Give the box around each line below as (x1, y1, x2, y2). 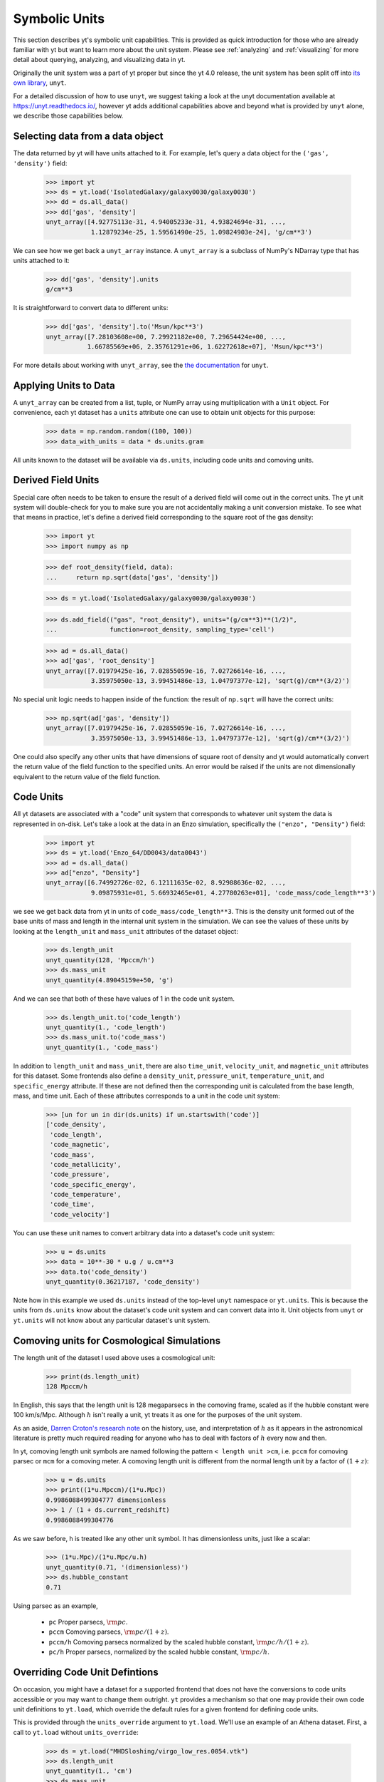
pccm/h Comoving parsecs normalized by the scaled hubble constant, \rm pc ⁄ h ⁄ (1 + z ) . (48, 1637, 309, 1646)
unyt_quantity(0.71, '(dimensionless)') (46, 1563, 188, 1571)
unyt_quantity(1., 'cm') (46, 1767, 133, 1775)
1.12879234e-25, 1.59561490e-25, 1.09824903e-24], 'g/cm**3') (90, 228, 313, 236)
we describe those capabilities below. (13, 111, 124, 120)
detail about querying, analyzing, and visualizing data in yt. (13, 56, 186, 64)
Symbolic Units (13, 11, 105, 26)
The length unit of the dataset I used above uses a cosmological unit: (13, 1353, 215, 1361)
